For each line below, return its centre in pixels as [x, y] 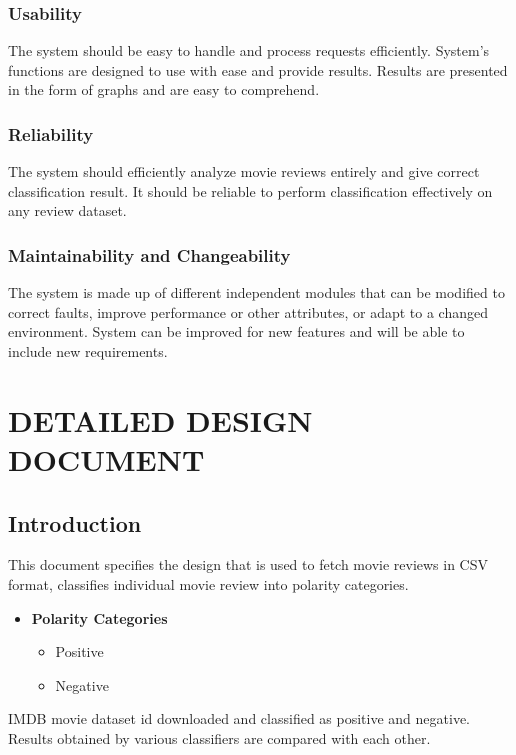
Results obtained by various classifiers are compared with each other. [219, 737]
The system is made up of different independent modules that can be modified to [256, 292]
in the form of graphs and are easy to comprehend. [164, 89]
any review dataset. [67, 210]
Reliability [51, 133]
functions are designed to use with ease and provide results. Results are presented [258, 69]
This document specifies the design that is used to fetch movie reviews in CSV [248, 564]
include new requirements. [88, 351]
